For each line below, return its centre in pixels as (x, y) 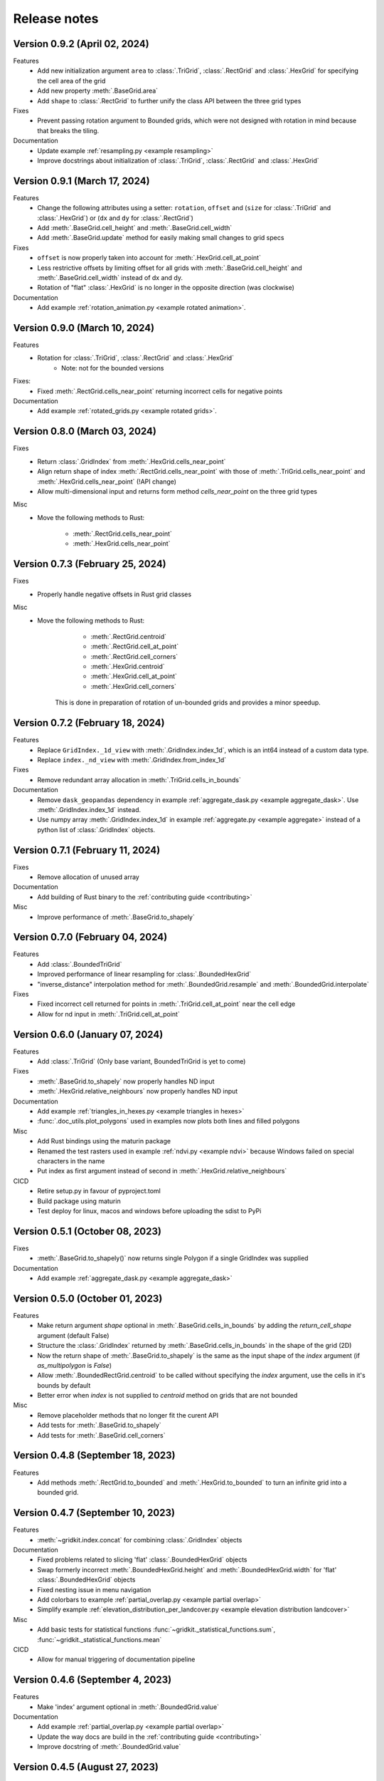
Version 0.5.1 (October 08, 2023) (87, 1231)
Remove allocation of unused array (89, 877)
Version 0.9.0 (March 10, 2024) (84, 328)
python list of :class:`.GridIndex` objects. (96, 829)
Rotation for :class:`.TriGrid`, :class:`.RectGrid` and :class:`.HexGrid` (136, 358)
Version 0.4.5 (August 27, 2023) (86, 1767)
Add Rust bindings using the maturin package (104, 1141)
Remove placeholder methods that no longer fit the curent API (128, 1415)
